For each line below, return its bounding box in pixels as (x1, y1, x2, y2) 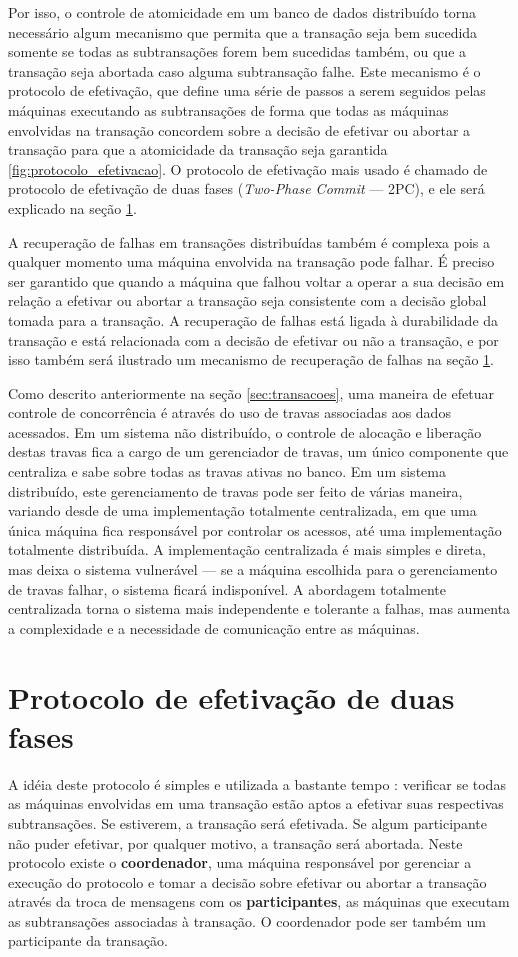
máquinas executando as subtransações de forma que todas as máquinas (8, 99, 449, 120)
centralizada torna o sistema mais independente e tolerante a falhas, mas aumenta (8, 598, 511, 619)
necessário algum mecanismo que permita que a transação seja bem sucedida (8, 21, 478, 42)
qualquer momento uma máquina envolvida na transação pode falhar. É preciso (8, 251, 495, 272)
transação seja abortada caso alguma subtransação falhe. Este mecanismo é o (8, 60, 481, 81)
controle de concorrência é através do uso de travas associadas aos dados (8, 402, 451, 423)
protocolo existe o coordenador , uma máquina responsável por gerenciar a (8, 852, 472, 873)
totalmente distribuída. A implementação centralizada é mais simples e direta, (8, 539, 486, 560)
